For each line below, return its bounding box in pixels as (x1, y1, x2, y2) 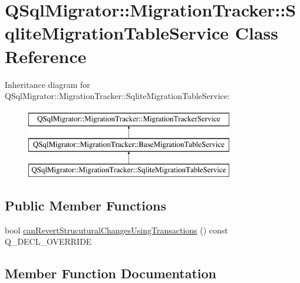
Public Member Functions (5, 196, 166, 215)
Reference (5, 44, 87, 68)
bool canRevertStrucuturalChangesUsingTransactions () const (5, 223, 228, 236)
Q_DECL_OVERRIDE (5, 235, 92, 248)
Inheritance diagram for (5, 78, 90, 90)
